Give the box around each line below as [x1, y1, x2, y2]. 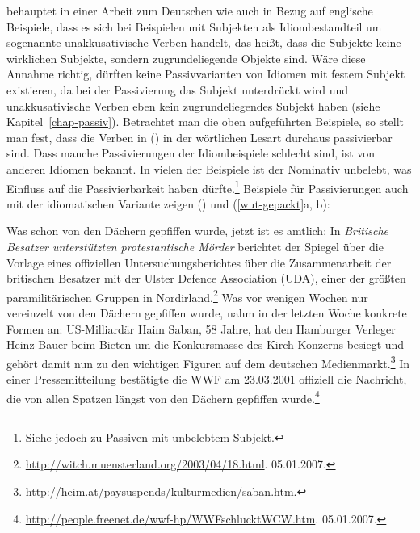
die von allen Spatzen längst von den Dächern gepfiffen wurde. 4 [6, 387, 320, 406]
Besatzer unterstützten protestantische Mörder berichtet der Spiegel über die [6, 237, 384, 254]
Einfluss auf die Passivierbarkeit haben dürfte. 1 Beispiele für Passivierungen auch [6, 177, 409, 196]
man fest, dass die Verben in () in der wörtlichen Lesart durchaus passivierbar [6, 128, 393, 145]
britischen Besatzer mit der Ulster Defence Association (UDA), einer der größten [6, 270, 406, 287]
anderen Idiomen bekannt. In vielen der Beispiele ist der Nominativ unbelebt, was [6, 160, 412, 177]
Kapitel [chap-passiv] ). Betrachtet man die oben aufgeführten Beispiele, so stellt [6, 113, 405, 130]
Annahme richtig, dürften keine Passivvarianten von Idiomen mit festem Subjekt [6, 65, 405, 82]
